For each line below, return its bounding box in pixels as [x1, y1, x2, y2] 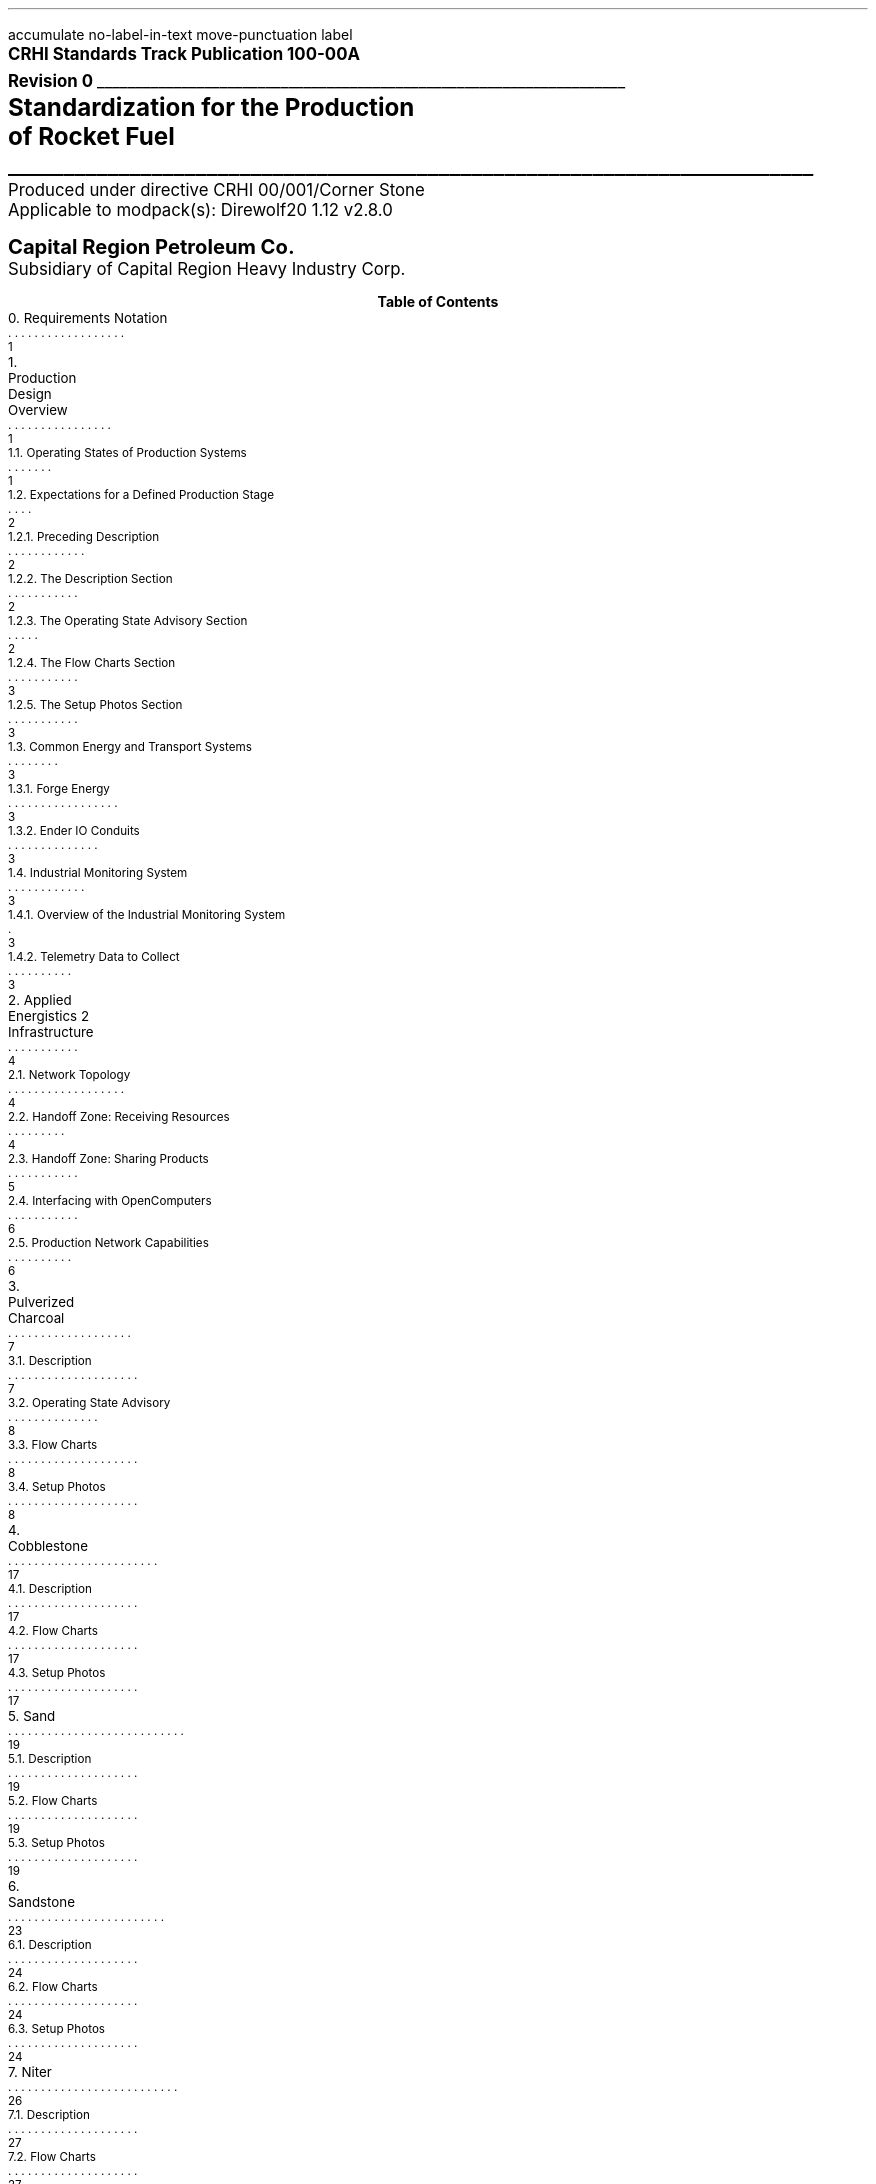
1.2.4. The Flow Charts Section [8, 656, 176, 670]
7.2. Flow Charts [8, 2150, 96, 2164]
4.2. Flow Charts [8, 1624, 98, 1638]
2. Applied [8, 992, 72, 1008]
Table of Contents [377, 293, 499, 310]
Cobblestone [8, 1538, 88, 1554]
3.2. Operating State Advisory [8, 1396, 171, 1410]
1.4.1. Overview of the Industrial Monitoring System [8, 908, 286, 922]
